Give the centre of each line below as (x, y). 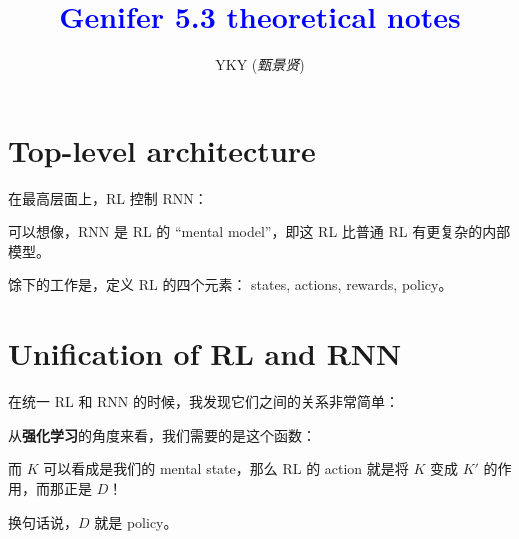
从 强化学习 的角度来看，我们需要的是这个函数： (162, 434)
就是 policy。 (136, 521)
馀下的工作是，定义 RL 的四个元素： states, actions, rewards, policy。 (230, 284)
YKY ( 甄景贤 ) (260, 64)
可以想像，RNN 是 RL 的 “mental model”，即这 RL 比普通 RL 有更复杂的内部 (259, 231)
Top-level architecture (162, 149)
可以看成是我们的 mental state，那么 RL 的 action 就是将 (226, 468)
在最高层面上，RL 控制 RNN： (108, 197)
